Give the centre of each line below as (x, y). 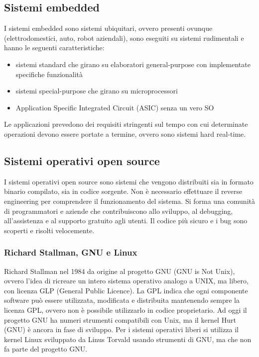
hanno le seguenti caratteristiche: (54, 47)
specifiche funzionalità (49, 74)
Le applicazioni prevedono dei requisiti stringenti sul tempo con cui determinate (126, 124)
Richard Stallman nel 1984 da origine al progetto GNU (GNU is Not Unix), (120, 271)
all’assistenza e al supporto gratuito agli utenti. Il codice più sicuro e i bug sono (126, 221)
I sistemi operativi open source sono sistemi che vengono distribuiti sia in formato (129, 181)
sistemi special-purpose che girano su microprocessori (97, 91)
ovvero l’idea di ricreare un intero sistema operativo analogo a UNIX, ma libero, (126, 281)
